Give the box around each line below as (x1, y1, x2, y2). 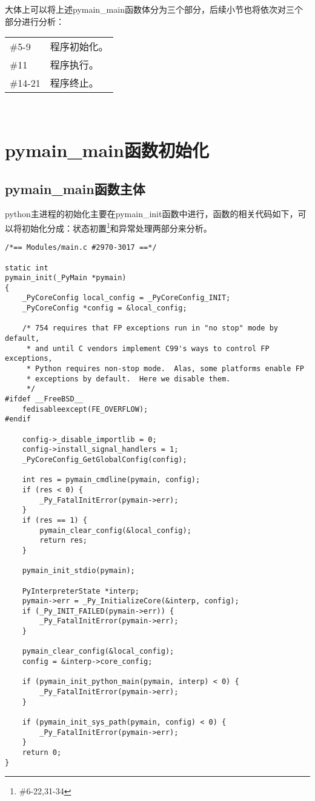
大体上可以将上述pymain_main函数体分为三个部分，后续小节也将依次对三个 (5, 3, 303, 15)
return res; (39, 536, 88, 545)
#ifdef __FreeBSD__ (5, 395, 83, 404)
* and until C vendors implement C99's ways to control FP (26, 344, 270, 353)
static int (5, 263, 48, 272)
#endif (5, 415, 31, 424)
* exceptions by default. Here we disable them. (26, 374, 231, 383)
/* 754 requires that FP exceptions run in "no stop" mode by (22, 324, 279, 333)
